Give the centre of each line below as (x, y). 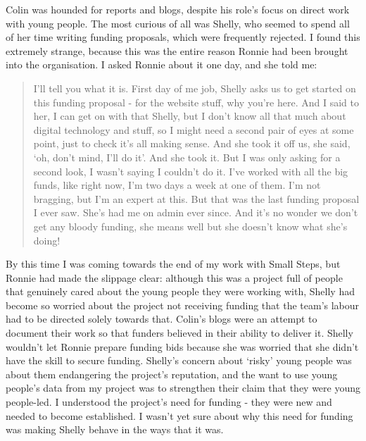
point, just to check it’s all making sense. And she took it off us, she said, (192, 143)
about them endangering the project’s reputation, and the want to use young (172, 374)
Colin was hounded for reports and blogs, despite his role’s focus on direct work (178, 9)
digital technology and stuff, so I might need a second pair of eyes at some (194, 129)
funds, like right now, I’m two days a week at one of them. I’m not (177, 185)
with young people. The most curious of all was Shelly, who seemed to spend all (178, 23)
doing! (47, 240)
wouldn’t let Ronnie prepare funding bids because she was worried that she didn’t (182, 346)
